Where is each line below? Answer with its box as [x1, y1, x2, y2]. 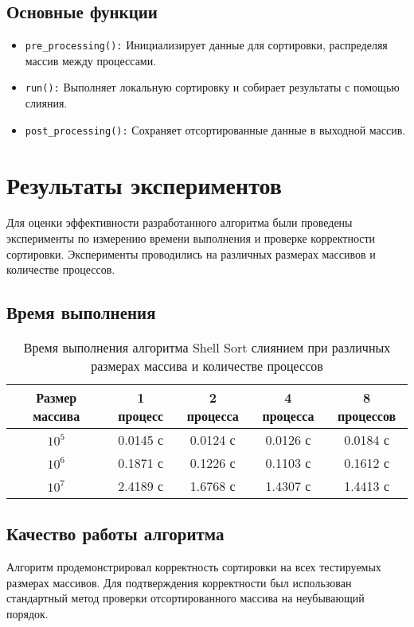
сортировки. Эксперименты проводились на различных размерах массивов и [6, 245, 376, 262]
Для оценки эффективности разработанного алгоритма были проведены [6, 214, 353, 231]
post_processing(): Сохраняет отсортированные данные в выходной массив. [25, 121, 406, 138]
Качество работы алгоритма [6, 521, 225, 546]
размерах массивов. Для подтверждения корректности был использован [6, 574, 352, 590]
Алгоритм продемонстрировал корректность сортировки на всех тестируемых [6, 559, 381, 575]
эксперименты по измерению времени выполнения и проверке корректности [6, 230, 376, 247]
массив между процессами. [25, 52, 157, 68]
